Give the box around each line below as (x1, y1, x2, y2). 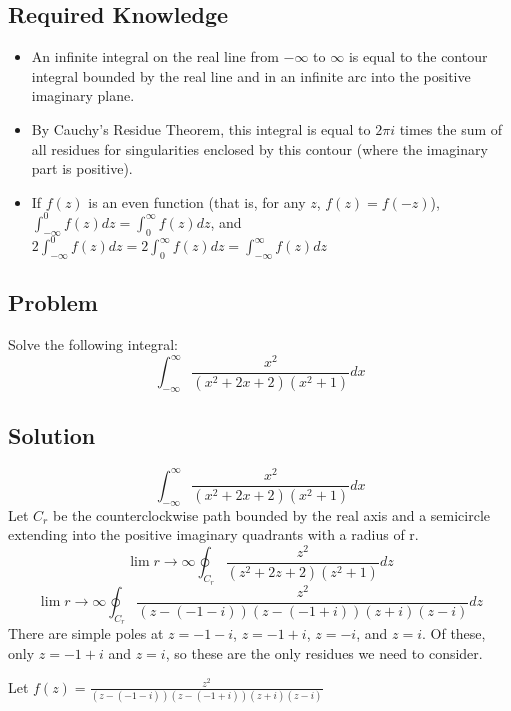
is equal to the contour (348, 46, 488, 67)
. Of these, (422, 623, 486, 644)
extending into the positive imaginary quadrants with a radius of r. (8, 524, 419, 545)
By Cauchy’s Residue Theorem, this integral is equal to (31, 118, 371, 139)
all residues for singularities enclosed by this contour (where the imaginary (31, 138, 488, 159)
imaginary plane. (31, 85, 135, 106)
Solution (8, 420, 96, 451)
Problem (8, 287, 98, 318)
